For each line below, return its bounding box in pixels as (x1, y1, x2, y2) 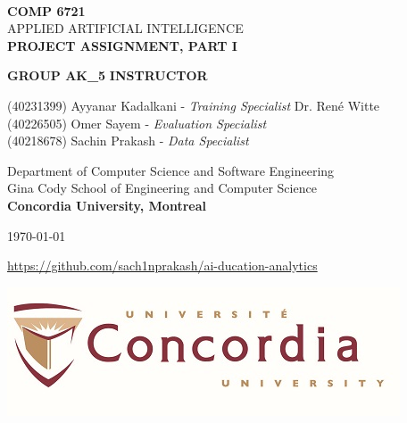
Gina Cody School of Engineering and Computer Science (7, 178, 317, 197)
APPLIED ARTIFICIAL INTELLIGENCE (7, 19, 244, 37)
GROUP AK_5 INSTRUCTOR (7, 66, 208, 85)
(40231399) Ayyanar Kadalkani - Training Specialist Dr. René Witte (7, 95, 380, 114)
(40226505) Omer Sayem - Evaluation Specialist (7, 113, 267, 132)
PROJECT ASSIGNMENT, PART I (7, 36, 237, 54)
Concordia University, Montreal (7, 195, 206, 214)
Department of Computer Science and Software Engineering (7, 161, 335, 179)
